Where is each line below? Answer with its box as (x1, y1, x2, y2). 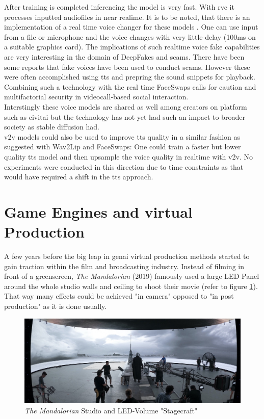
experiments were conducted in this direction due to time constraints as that (4, 161, 244, 172)
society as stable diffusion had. (4, 121, 99, 132)
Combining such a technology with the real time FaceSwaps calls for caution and (4, 81, 256, 92)
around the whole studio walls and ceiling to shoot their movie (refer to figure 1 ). (4, 280, 258, 291)
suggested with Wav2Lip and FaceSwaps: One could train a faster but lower (4, 141, 241, 152)
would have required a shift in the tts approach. (4, 171, 153, 182)
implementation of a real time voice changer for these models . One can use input (4, 21, 258, 32)
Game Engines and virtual (4, 201, 193, 222)
